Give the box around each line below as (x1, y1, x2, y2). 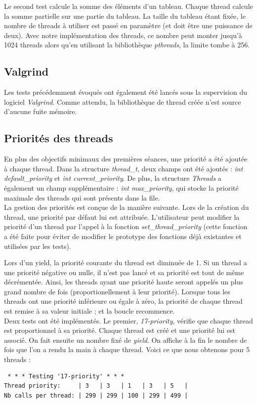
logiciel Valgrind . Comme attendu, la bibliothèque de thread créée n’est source (4, 96, 241, 107)
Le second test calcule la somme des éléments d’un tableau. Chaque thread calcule (4, 1, 253, 11)
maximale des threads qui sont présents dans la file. (4, 192, 160, 202)
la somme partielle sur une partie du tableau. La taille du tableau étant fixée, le (4, 10, 246, 21)
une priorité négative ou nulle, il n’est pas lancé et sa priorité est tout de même (4, 267, 244, 277)
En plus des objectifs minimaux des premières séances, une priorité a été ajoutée (4, 154, 248, 164)
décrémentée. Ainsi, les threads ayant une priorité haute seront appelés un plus (4, 277, 243, 287)
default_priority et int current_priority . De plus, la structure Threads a (4, 173, 221, 183)
